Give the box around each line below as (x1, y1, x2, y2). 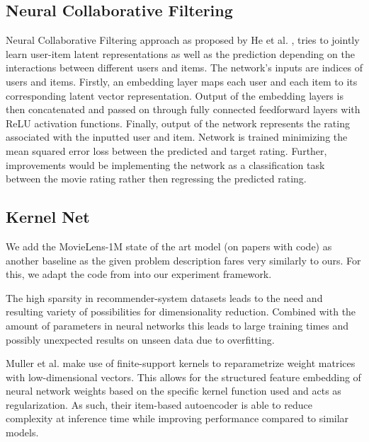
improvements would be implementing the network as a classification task (6, 157, 325, 172)
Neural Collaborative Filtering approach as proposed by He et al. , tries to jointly (6, 33, 360, 47)
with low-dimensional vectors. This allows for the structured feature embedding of (6, 369, 361, 384)
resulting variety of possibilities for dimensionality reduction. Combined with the (6, 304, 356, 319)
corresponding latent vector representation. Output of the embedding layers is (6, 88, 344, 103)
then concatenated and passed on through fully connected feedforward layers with (6, 102, 361, 117)
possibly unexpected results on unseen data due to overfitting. (6, 332, 275, 347)
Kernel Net (6, 206, 90, 228)
